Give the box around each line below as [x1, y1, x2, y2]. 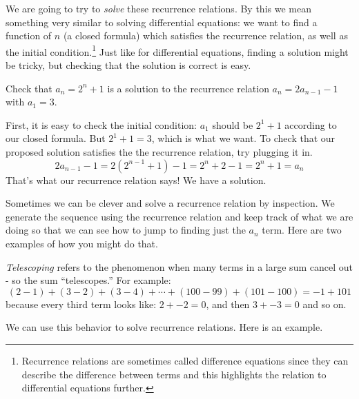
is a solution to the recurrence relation [107, 81, 269, 95]
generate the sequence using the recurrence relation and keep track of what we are [6, 209, 353, 223]
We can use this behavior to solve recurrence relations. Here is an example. [6, 320, 323, 334]
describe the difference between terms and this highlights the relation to [21, 367, 327, 381]
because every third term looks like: [6, 296, 157, 311]
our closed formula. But [6, 131, 106, 145]
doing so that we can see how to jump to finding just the [6, 223, 246, 237]
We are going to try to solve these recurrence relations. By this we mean [6, 1, 311, 15]
